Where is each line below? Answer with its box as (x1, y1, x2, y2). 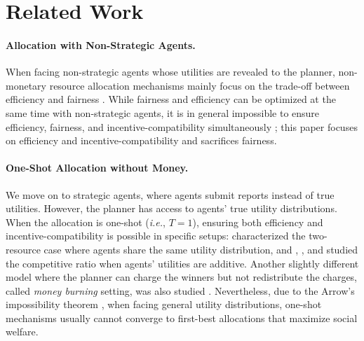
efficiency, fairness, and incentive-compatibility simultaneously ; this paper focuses (6, 119, 358, 134)
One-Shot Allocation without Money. (6, 160, 189, 175)
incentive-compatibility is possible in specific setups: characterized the (6, 228, 306, 243)
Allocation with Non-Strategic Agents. (6, 37, 196, 52)
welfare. (6, 324, 39, 339)
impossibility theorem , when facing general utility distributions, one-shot (6, 297, 322, 312)
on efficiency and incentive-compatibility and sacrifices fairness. (6, 133, 277, 148)
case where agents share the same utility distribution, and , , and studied (43, 242, 358, 256)
